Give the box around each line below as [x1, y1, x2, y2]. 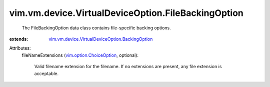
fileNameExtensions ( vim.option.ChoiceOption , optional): [21, 52, 138, 58]
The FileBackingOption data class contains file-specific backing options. [21, 25, 171, 31]
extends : [9, 36, 28, 42]
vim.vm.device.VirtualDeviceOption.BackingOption [48, 36, 153, 42]
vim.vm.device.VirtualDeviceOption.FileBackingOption [9, 7, 243, 18]
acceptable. [34, 70, 59, 77]
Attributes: [9, 45, 31, 51]
